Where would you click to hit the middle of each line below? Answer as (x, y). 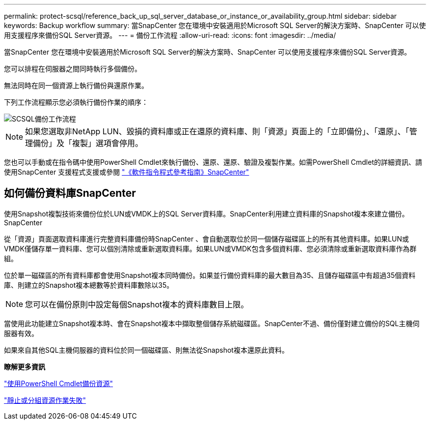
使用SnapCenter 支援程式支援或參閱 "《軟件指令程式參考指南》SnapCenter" (127, 172)
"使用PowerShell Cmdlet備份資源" (59, 383)
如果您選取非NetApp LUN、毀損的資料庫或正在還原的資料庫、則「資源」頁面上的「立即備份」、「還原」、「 (217, 131)
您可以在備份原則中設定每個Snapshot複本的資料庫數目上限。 (137, 304)
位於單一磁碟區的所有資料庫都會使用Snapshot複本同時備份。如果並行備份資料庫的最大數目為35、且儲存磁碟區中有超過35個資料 (210, 275)
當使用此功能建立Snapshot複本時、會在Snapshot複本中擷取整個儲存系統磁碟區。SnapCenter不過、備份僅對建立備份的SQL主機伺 (212, 323)
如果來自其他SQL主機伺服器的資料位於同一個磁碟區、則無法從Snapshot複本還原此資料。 (146, 350)
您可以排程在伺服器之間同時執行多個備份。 (73, 69)
